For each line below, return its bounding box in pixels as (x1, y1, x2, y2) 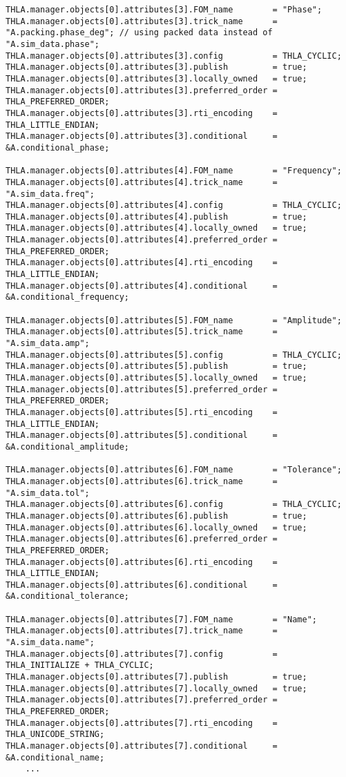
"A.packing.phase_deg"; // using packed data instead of (6, 28, 273, 38)
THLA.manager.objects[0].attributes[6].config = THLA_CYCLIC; (6, 499, 342, 510)
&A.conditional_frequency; (6, 292, 129, 303)
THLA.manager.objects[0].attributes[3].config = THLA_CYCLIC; (6, 50, 342, 61)
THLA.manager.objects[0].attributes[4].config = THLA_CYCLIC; (6, 200, 342, 211)
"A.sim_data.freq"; (6, 189, 95, 199)
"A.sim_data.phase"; (6, 39, 100, 49)
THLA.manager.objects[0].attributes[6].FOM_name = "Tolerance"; (6, 465, 342, 475)
